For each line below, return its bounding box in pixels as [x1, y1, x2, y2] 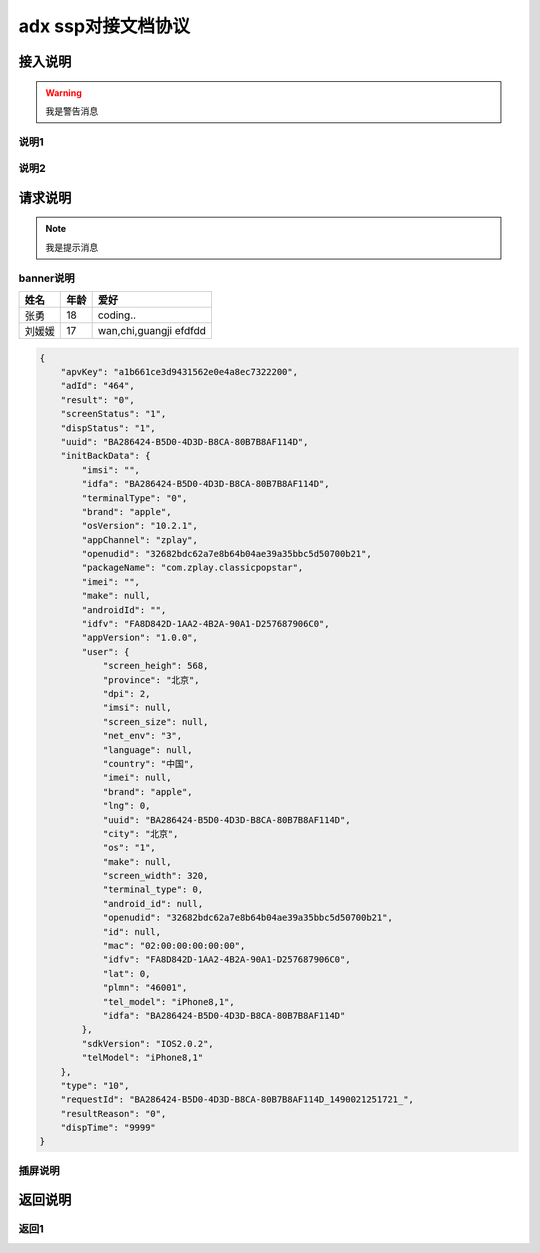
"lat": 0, [102, 968, 151, 979]
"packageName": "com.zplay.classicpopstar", [81, 562, 304, 574]
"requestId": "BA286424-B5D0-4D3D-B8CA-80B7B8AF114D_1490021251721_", [60, 1094, 415, 1105]
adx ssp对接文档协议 [18, 15, 190, 37]
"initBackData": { [60, 450, 151, 462]
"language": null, [102, 744, 194, 755]
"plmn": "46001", [102, 982, 188, 994]
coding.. [97, 308, 137, 322]
